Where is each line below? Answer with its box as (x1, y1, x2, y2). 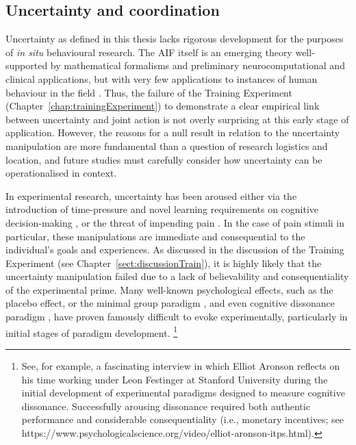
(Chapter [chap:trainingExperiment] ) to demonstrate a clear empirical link (5, 99, 320, 113)
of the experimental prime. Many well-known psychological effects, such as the (5, 282, 333, 296)
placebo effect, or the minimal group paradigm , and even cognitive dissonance (5, 296, 335, 310)
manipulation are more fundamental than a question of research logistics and (5, 138, 328, 153)
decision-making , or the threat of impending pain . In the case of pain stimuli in (5, 215, 345, 229)
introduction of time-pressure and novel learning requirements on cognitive (5, 202, 319, 216)
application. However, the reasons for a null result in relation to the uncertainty (5, 125, 340, 140)
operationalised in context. (5, 166, 117, 180)
